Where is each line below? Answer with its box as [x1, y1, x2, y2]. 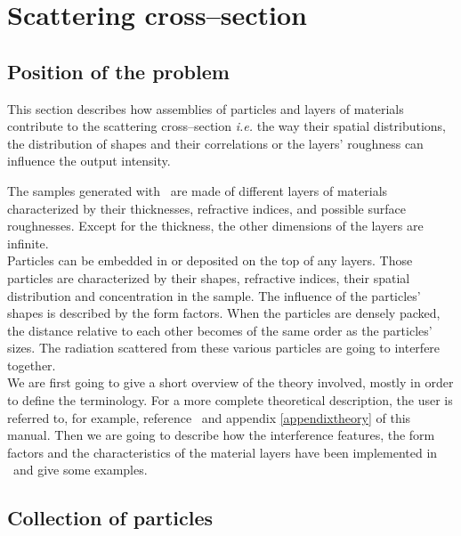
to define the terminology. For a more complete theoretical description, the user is [7, 391, 453, 410]
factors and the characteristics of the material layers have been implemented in [7, 443, 438, 461]
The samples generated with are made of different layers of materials [7, 181, 388, 199]
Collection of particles [7, 504, 214, 532]
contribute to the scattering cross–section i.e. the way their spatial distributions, [7, 117, 446, 135]
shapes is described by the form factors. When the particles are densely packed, [7, 304, 441, 322]
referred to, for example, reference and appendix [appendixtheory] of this [7, 408, 411, 426]
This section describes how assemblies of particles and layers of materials [7, 99, 404, 118]
